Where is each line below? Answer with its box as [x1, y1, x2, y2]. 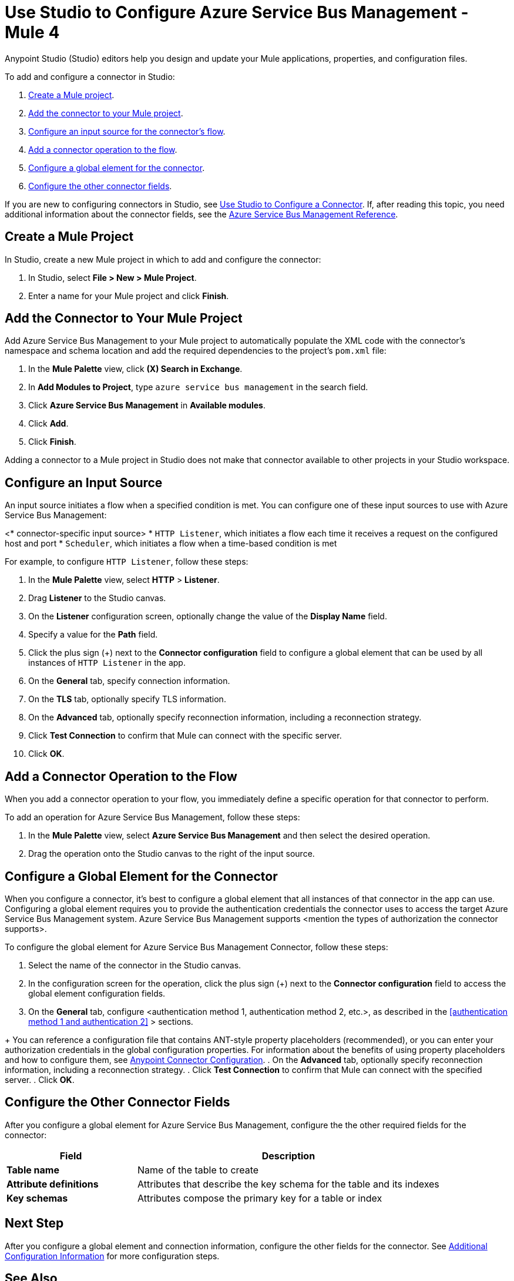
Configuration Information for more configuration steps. [5, 1250, 220, 1261]
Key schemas [6, 1192, 68, 1204]
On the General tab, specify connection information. [28, 676, 230, 686]
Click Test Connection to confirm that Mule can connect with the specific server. [28, 730, 342, 741]
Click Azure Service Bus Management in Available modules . [28, 400, 266, 411]
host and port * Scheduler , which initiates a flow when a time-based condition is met [5, 538, 337, 549]
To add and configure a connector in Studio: [5, 71, 175, 82]
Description [261, 1149, 315, 1162]
